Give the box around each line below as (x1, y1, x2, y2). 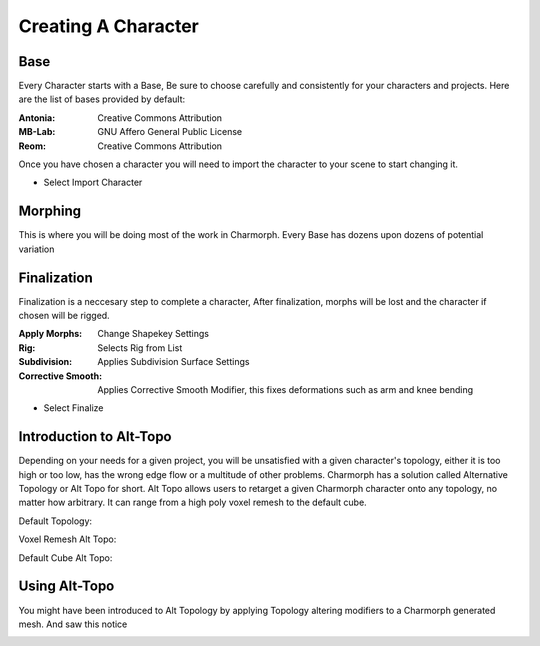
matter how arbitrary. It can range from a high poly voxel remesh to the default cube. (18, 496, 367, 509)
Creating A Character (18, 15, 199, 37)
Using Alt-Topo (18, 578, 115, 595)
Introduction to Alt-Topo (18, 428, 172, 445)
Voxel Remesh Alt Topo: (18, 533, 117, 545)
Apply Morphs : (18, 328, 83, 340)
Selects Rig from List (97, 341, 183, 354)
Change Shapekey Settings (97, 328, 210, 340)
